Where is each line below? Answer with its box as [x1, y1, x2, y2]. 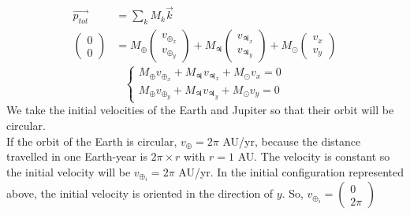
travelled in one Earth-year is [6, 148, 147, 165]
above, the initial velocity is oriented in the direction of [6, 185, 274, 202]
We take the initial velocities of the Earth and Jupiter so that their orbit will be [6, 102, 394, 118]
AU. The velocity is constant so [237, 148, 390, 165]
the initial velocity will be [6, 163, 131, 180]
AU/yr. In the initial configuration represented [178, 163, 404, 180]
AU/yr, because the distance [222, 132, 361, 149]
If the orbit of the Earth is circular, [6, 132, 177, 149]
